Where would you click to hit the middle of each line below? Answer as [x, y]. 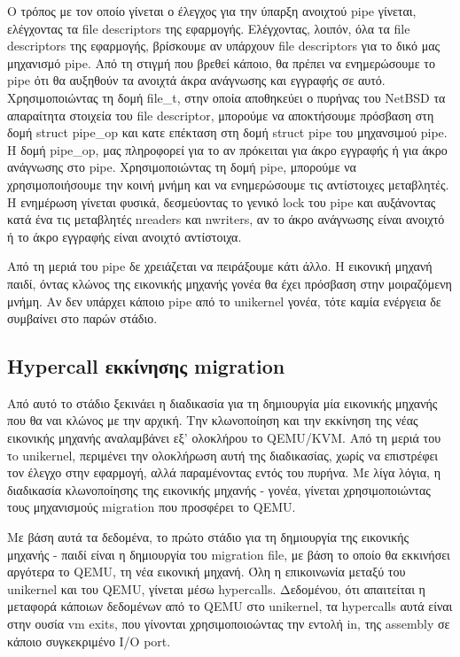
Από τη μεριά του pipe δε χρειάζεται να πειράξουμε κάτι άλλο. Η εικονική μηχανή [220, 266]
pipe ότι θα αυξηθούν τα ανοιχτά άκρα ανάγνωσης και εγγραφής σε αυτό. [196, 80]
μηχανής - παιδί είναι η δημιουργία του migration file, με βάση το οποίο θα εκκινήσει [229, 554]
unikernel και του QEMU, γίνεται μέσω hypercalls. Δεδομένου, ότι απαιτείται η [216, 588]
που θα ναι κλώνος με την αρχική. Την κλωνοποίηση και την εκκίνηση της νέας [213, 420]
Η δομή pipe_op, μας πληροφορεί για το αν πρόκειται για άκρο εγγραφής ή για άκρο [227, 149]
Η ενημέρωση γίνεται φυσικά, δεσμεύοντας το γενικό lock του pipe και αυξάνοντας [222, 201]
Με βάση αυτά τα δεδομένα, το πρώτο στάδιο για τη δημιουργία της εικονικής [208, 537]
